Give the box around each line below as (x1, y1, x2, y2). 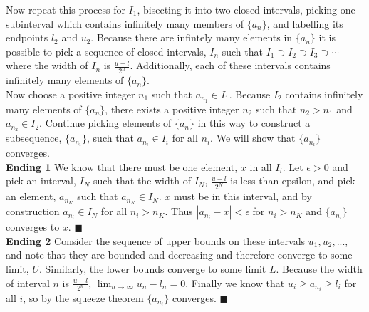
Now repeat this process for (6, 2, 125, 16)
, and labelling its (266, 16, 343, 31)
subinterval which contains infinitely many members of (6, 16, 244, 31)
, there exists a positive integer (105, 101, 239, 116)
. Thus (165, 204, 193, 219)
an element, (6, 189, 56, 204)
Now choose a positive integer (6, 86, 135, 101)
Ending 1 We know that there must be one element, (6, 159, 238, 174)
